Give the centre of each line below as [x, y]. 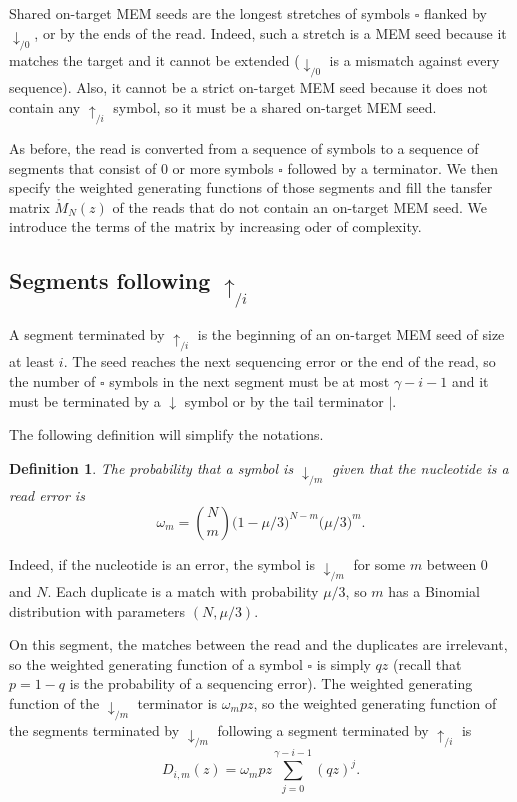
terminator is [177, 702]
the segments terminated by [94, 730]
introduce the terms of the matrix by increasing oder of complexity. [215, 226]
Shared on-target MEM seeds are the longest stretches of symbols [210, 13]
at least [32, 361]
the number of [52, 380]
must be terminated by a [85, 400]
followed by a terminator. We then [392, 167]
